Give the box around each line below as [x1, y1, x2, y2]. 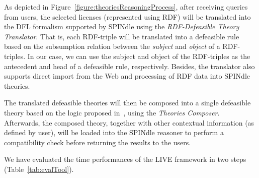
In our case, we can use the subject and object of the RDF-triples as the [27, 50, 250, 61]
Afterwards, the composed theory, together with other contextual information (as [4, 117, 254, 128]
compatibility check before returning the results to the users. [4, 137, 191, 147]
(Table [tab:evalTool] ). [4, 163, 74, 174]
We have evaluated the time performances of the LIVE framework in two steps [4, 154, 246, 164]
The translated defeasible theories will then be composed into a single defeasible [4, 97, 251, 108]
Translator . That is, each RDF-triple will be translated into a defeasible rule [4, 31, 239, 41]
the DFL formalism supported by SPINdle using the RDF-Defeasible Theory [4, 21, 239, 32]
